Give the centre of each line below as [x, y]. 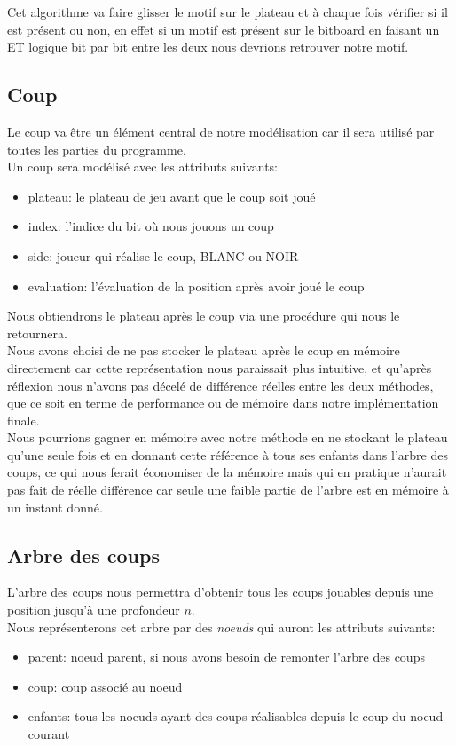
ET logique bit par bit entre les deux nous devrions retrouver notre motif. [208, 47]
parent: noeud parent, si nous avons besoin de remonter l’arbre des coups [226, 657]
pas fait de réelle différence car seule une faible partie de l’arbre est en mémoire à [228, 490]
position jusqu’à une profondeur [94, 610]
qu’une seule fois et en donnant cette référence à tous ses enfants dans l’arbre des [228, 454]
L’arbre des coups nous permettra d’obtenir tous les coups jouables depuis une [220, 592]
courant [49, 734]
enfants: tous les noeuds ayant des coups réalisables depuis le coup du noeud [236, 716]
